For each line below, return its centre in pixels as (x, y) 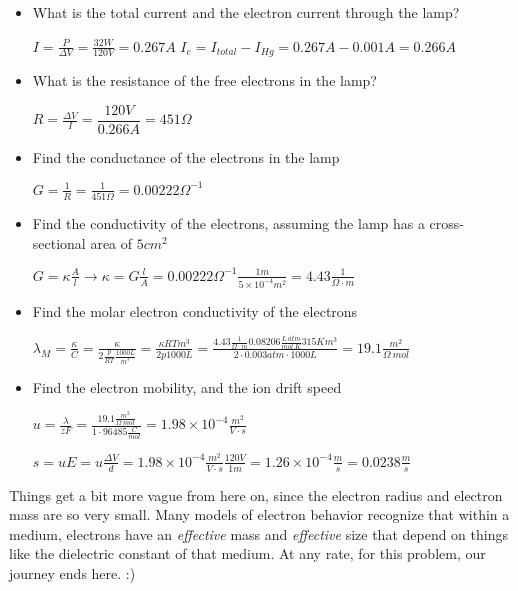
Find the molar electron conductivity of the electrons (195, 310)
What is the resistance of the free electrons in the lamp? (204, 80)
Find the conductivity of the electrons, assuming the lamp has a (228, 223)
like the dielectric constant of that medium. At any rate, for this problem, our (247, 553)
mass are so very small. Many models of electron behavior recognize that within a (259, 514)
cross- (447, 223)
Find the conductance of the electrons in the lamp (186, 156)
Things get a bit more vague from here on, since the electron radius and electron (256, 494)
